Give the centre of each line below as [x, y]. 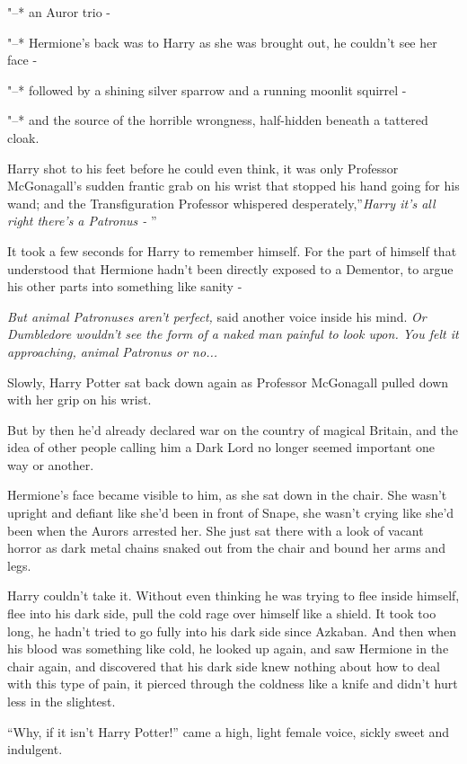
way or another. [51, 464]
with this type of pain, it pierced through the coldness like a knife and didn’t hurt [233, 684]
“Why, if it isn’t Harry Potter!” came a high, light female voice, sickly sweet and [229, 731]
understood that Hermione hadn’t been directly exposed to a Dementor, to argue [230, 268]
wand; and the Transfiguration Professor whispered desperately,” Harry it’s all [221, 203]
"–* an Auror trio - [59, 12]
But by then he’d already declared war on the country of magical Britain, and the [233, 429]
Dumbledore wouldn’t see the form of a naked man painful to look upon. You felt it [233, 334]
